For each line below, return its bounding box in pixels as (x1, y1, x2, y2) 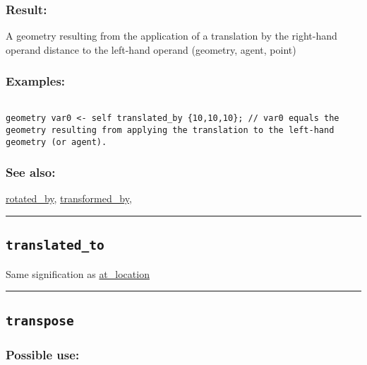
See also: (6, 163, 56, 181)
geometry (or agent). (6, 137, 107, 147)
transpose (6, 313, 74, 328)
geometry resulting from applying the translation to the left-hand (6, 124, 335, 135)
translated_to (6, 238, 104, 253)
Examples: (6, 72, 66, 90)
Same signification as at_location (6, 266, 150, 281)
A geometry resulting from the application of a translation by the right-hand (6, 28, 337, 43)
